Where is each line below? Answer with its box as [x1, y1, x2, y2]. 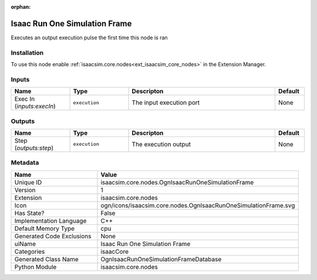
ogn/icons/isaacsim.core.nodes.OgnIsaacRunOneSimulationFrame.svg [100, 201, 295, 209]
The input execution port [131, 98, 200, 107]
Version [14, 186, 36, 194]
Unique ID [14, 178, 42, 186]
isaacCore [100, 247, 129, 255]
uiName [14, 240, 36, 248]
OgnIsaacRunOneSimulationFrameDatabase [100, 255, 222, 263]
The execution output [131, 140, 191, 148]
